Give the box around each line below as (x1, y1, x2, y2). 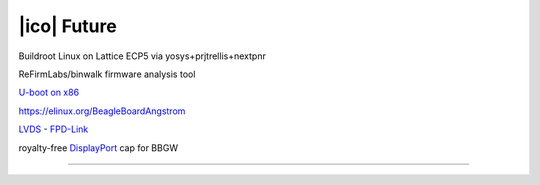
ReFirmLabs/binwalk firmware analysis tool (18, 68, 196, 80)
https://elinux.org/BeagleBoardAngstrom (18, 105, 186, 117)
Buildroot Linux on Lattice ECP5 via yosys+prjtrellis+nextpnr (18, 50, 267, 62)
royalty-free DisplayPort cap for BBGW (18, 141, 179, 154)
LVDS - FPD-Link (18, 123, 89, 135)
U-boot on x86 (18, 86, 80, 99)
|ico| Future (18, 15, 117, 37)
